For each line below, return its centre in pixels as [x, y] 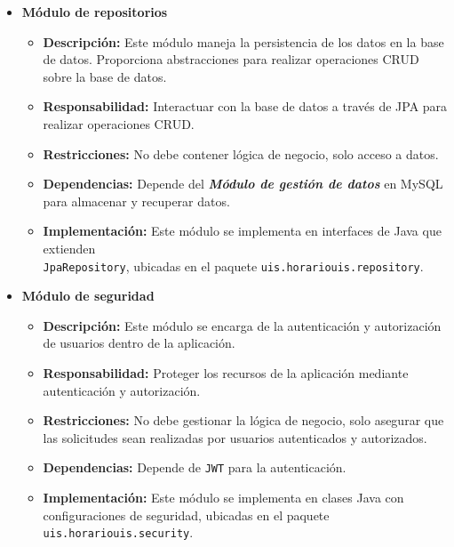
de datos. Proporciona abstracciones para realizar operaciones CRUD [231, 59]
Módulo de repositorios [95, 12]
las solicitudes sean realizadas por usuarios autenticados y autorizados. [235, 437]
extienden [69, 248]
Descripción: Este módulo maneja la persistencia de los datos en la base [243, 41]
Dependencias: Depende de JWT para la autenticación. [195, 467]
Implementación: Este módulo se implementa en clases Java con [223, 497]
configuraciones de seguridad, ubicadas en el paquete [186, 515]
